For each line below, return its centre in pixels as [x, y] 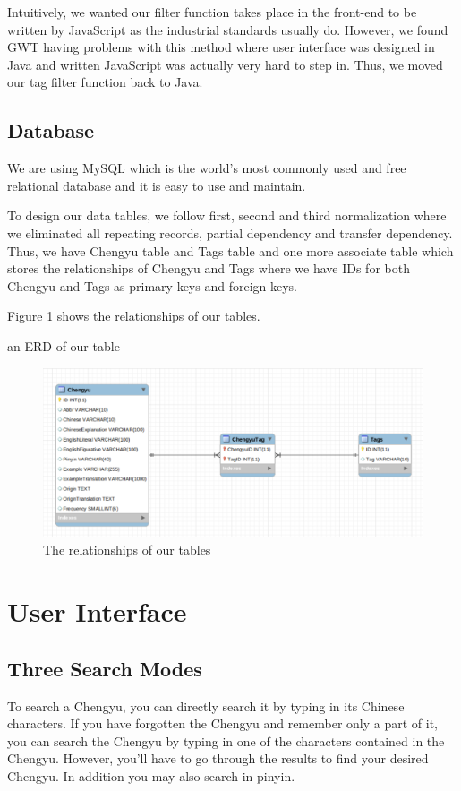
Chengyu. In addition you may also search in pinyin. [151, 775]
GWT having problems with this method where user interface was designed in [221, 47]
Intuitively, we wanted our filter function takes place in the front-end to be [212, 12]
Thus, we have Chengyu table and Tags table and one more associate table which [230, 250]
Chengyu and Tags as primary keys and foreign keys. [152, 285]
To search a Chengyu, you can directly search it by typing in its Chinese [206, 705]
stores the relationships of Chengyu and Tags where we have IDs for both [209, 268]
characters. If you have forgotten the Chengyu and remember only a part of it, [222, 723]
